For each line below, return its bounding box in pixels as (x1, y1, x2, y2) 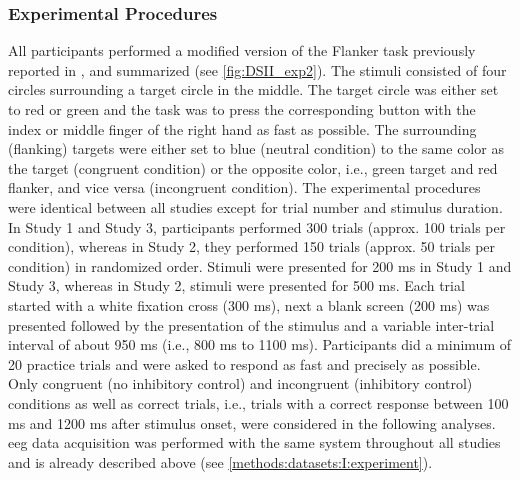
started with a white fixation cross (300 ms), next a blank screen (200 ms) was (8, 294, 490, 315)
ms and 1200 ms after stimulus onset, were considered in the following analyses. (8, 412, 496, 433)
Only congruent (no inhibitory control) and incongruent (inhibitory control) (8, 373, 473, 394)
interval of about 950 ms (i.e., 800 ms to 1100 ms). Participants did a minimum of (8, 334, 512, 355)
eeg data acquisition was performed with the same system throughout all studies (8, 432, 501, 453)
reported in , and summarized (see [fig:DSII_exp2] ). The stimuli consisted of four (8, 59, 507, 80)
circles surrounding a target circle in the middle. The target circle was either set (8, 79, 499, 100)
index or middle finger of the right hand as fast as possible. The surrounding (8, 118, 477, 139)
